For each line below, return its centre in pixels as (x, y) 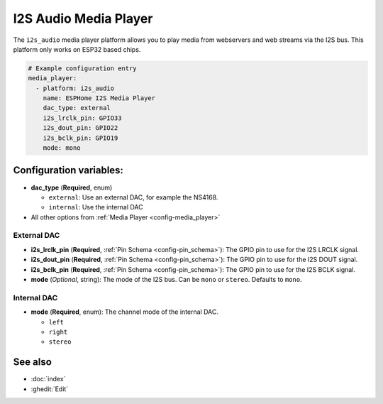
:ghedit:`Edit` (50, 389)
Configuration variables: (68, 170)
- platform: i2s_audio (75, 88)
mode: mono (62, 148)
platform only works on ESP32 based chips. (77, 49)
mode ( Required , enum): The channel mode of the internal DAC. (125, 312)
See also (33, 362)
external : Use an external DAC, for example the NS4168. (133, 197)
